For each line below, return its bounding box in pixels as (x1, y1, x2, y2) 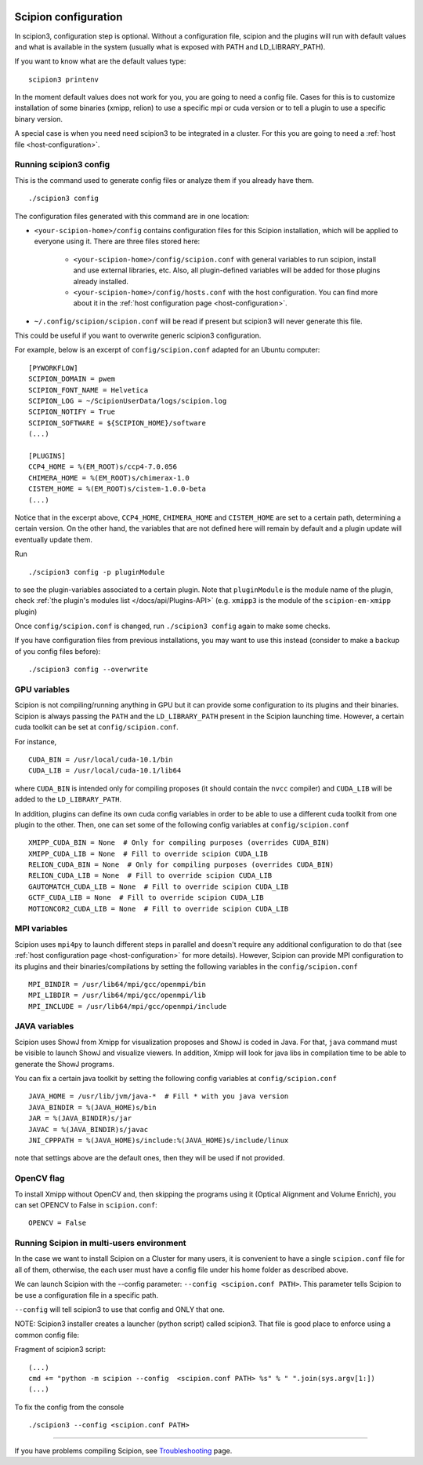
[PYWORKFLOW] (28, 364, 78, 372)
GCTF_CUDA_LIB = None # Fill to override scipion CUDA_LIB (28, 893, 264, 902)
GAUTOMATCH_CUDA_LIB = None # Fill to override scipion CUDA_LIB (28, 882, 289, 891)
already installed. (73, 276, 129, 286)
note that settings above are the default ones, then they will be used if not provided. (14, 1153, 285, 1163)
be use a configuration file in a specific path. (14, 1290, 158, 1299)
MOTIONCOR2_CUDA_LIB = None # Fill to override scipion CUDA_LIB (28, 904, 289, 913)
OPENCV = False (28, 1218, 87, 1228)
